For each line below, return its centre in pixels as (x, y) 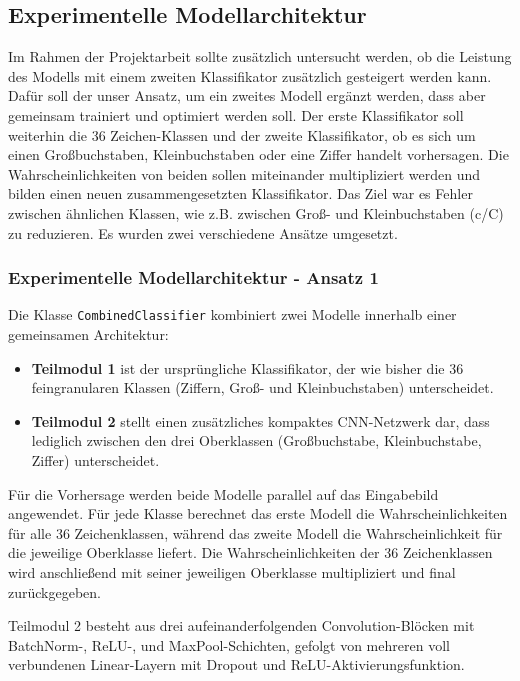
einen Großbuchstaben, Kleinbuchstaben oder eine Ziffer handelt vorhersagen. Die (258, 154)
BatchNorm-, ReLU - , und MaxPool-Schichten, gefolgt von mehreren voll (229, 644)
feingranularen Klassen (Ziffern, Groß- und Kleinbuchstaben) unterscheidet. (262, 387)
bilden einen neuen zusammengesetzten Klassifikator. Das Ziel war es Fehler (240, 193)
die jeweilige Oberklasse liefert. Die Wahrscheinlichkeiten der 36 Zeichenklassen (250, 552)
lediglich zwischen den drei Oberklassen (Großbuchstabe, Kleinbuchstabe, (256, 440)
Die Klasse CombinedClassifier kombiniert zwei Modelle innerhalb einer (232, 314)
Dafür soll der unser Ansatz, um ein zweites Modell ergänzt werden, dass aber (247, 95)
